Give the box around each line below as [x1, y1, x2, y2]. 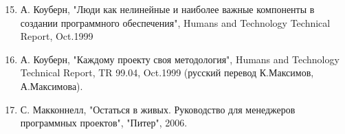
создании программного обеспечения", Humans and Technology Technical [20, 15, 331, 30]
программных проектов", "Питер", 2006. [20, 115, 188, 130]
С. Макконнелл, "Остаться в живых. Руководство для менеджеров [20, 102, 296, 116]
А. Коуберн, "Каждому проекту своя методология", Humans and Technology [20, 52, 340, 66]
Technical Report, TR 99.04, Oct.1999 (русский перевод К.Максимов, [20, 65, 314, 80]
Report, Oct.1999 [20, 29, 93, 43]
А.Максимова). [20, 78, 83, 93]
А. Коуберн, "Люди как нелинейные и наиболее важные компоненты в [20, 2, 315, 16]
